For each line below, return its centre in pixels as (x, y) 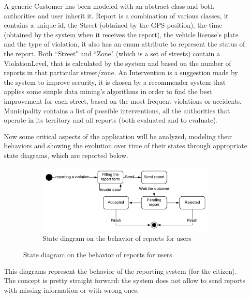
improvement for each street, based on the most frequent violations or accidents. (123, 101)
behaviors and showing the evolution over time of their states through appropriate (126, 146)
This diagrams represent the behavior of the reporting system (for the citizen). (120, 271)
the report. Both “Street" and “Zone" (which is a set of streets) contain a (112, 53)
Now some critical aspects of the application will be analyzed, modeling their (118, 136)
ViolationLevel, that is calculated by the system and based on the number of (118, 63)
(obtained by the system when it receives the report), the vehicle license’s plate (121, 34)
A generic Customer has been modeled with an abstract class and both (109, 6)
